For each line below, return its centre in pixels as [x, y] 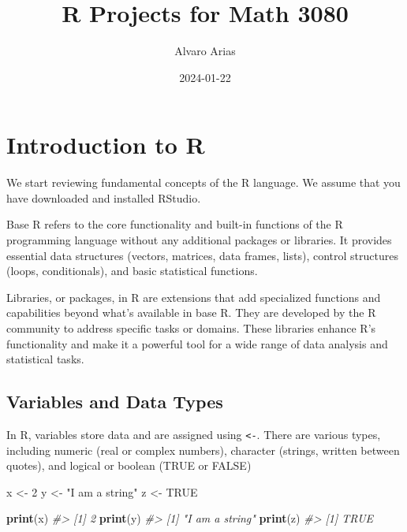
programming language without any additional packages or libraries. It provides [199, 240]
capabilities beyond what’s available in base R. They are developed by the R [191, 313]
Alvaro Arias [205, 51]
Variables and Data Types [115, 402]
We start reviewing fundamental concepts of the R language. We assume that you [203, 182]
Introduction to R [106, 145]
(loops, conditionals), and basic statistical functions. [132, 271]
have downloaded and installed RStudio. [104, 197]
